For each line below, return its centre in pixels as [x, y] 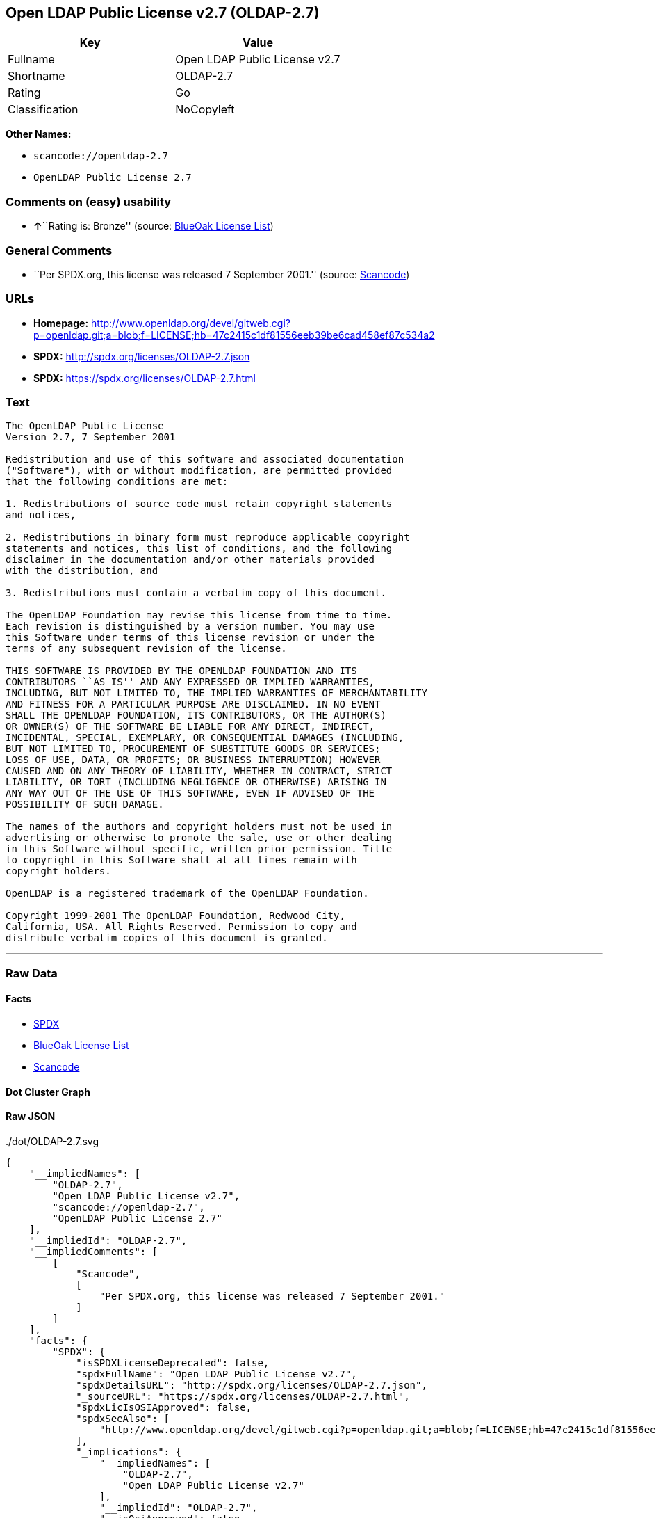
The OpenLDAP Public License [85, 426]
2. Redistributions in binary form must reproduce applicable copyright [208, 537]
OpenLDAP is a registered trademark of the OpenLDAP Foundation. [187, 894]
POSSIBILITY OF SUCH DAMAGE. [85, 805]
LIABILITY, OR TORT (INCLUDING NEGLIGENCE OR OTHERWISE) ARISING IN [196, 782]
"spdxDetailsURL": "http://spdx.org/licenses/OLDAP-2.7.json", [252, 1385]
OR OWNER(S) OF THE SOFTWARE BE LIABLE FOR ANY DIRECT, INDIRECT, [190, 727]
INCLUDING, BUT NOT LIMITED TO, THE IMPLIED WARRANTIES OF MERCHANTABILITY [216, 693]
